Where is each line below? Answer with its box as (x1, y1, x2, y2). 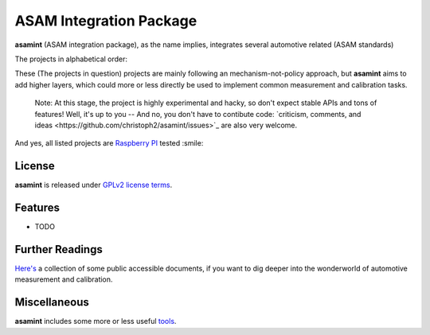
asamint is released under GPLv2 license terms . (14, 180, 173, 190)
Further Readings (14, 243, 103, 256)
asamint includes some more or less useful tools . (14, 317, 177, 326)
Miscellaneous (14, 295, 89, 310)
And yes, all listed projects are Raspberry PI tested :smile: (14, 138, 204, 148)
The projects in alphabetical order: (14, 54, 127, 64)
